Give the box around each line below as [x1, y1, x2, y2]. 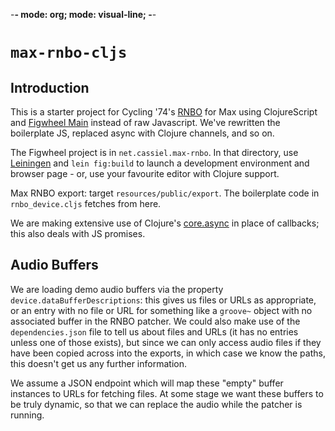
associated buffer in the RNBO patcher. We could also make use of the [10, 315, 301, 327]
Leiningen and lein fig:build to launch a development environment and [10, 157, 310, 169]
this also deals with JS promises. [10, 228, 146, 239]
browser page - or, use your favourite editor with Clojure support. [10, 168, 280, 179]
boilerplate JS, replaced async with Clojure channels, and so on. [10, 127, 275, 139]
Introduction [10, 79, 90, 96]
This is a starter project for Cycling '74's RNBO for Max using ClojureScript [10, 106, 318, 118]
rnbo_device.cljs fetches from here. [10, 198, 162, 209]
